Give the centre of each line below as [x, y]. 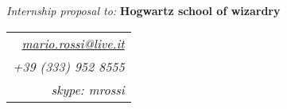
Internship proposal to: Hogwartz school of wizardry [143, 10]
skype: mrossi [88, 89]
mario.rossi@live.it [73, 43]
